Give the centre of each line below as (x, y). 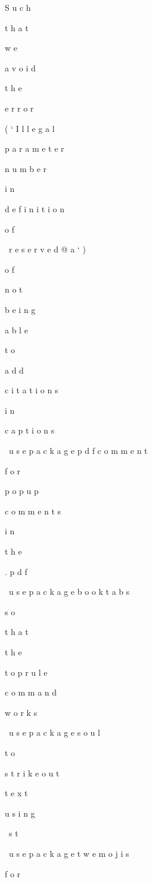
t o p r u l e (26, 672)
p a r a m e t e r (35, 148)
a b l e (16, 329)
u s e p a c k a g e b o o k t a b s (69, 591)
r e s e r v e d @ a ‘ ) (47, 249)
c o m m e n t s (33, 511)
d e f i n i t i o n (35, 208)
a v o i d (20, 67)
